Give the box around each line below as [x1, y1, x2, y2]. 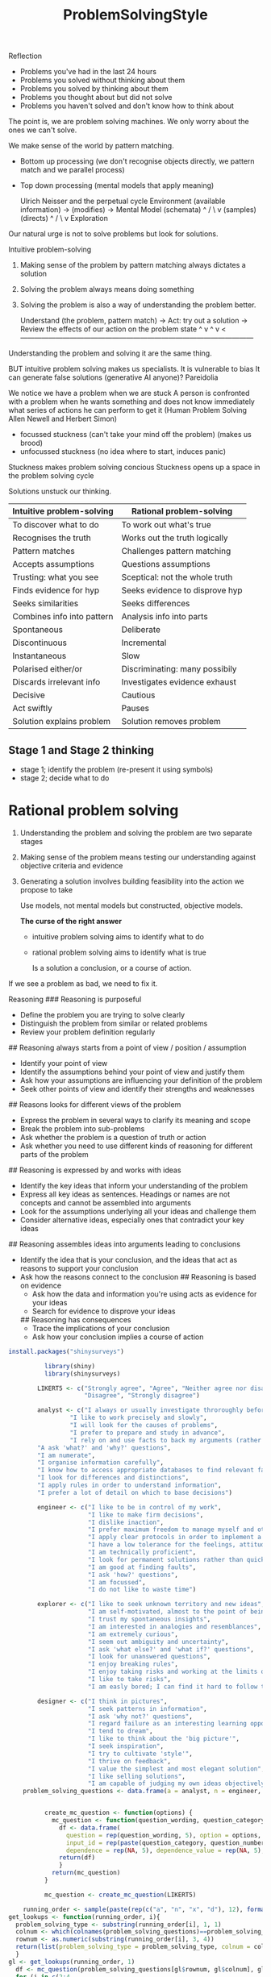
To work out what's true [121, 519, 211, 531]
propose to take [19, 884, 73, 894]
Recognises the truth [12, 532, 91, 543]
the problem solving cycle [8, 471, 94, 481]
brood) [19, 438, 43, 448]
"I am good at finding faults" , [87, 1563, 197, 1571]
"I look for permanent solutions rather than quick [87, 1555, 265, 1563]
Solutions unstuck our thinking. [8, 486, 111, 497]
